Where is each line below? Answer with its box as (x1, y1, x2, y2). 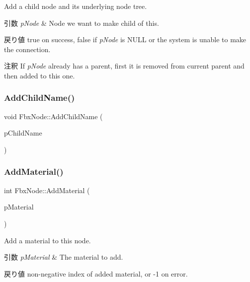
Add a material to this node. (4, 235, 91, 245)
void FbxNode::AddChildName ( (4, 111, 103, 121)
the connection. (4, 44, 51, 54)
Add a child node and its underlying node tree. (4, 1, 147, 11)
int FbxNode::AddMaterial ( (4, 185, 90, 195)
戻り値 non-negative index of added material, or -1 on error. (4, 268, 188, 279)
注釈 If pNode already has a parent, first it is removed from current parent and (4, 61, 245, 71)
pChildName (4, 128, 42, 138)
